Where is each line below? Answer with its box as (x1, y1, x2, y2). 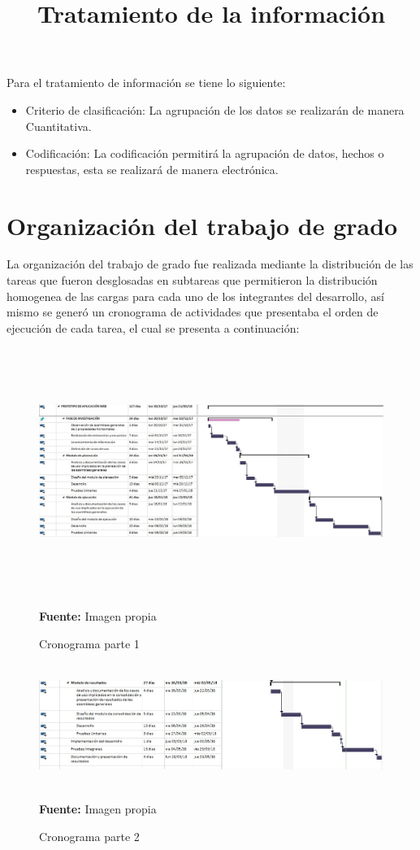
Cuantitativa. (25, 117, 92, 134)
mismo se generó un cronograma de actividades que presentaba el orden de (6, 303, 379, 320)
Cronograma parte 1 (39, 634, 140, 652)
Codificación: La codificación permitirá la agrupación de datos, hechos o (25, 145, 384, 162)
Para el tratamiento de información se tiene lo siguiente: (6, 74, 286, 91)
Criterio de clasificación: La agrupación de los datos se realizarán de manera (25, 101, 405, 118)
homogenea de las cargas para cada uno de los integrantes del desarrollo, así (6, 287, 384, 304)
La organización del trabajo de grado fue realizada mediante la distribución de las (6, 255, 414, 272)
